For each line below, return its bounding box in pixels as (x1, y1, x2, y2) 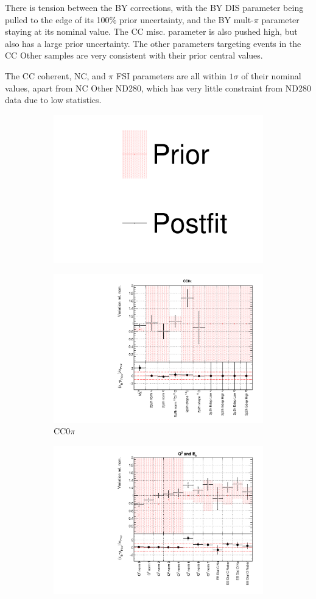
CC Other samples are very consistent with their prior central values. (5, 49, 263, 62)
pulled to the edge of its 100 (5, 13, 110, 26)
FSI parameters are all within (116, 69, 226, 82)
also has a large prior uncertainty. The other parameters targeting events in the (5, 37, 301, 49)
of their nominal (241, 69, 301, 82)
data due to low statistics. (5, 93, 102, 106)
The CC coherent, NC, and (5, 69, 106, 82)
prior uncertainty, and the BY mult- (119, 13, 254, 26)
